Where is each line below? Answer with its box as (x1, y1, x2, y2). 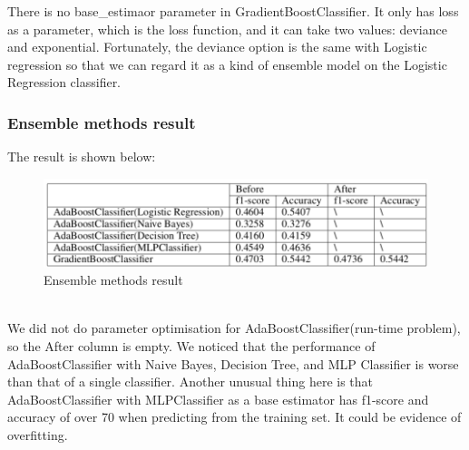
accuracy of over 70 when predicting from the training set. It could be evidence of (7, 407, 462, 426)
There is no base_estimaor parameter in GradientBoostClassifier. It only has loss (7, 2, 459, 20)
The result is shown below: (7, 147, 156, 166)
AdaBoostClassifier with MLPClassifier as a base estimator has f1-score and (7, 389, 429, 408)
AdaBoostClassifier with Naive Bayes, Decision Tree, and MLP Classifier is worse (7, 354, 459, 373)
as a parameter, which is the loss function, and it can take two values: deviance (7, 19, 447, 38)
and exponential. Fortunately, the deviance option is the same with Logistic (7, 37, 427, 56)
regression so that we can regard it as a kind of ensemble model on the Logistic (7, 54, 447, 73)
